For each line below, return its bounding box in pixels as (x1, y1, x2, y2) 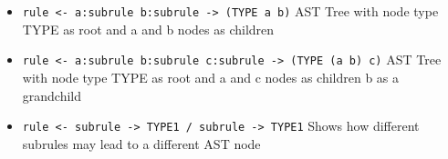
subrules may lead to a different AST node (22, 134, 261, 153)
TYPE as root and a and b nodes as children (22, 19, 275, 38)
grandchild (22, 85, 82, 104)
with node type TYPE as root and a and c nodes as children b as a (22, 67, 400, 86)
